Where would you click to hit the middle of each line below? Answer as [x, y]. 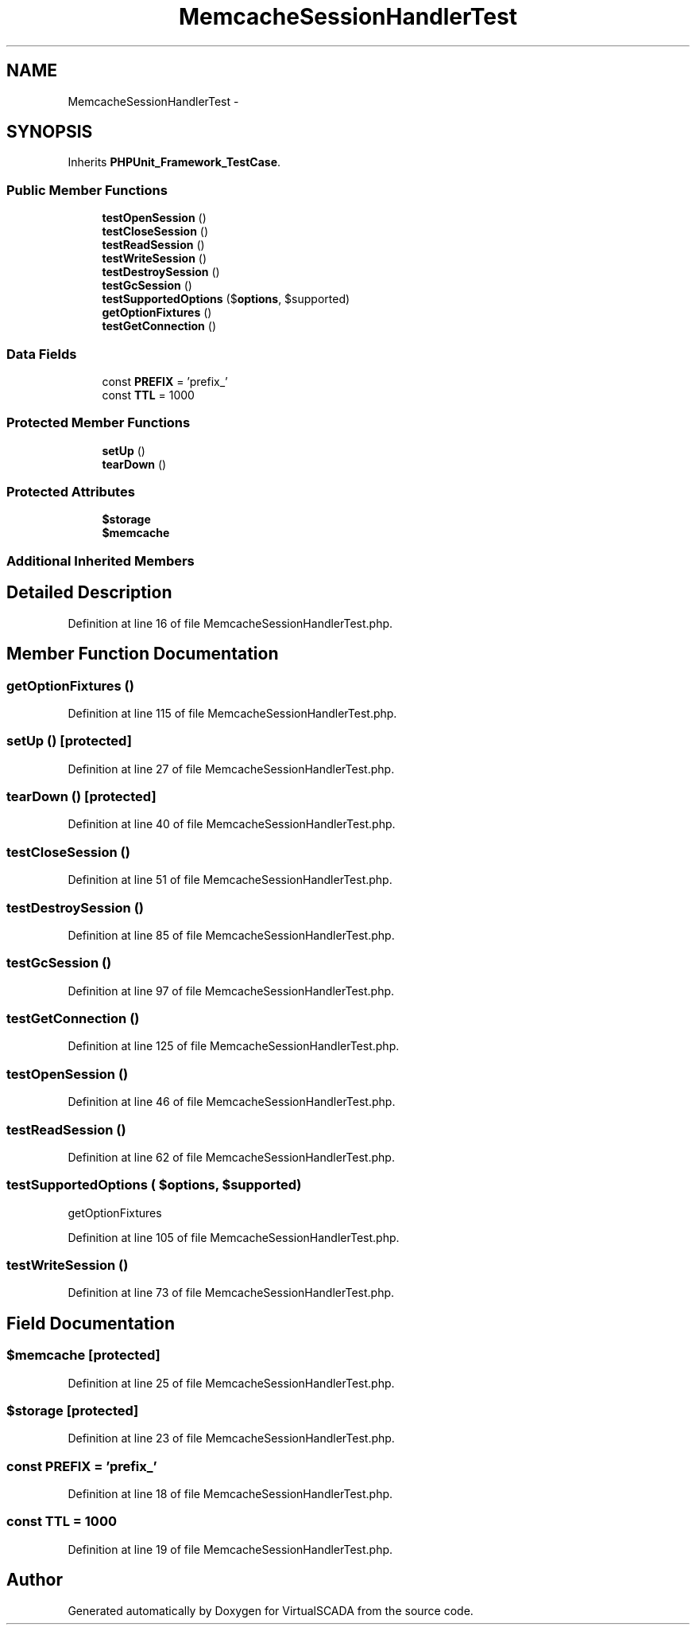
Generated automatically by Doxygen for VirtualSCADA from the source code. [271, 1610]
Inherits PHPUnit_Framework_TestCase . [174, 162]
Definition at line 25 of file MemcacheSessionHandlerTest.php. [231, 1383]
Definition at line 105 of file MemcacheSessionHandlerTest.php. [234, 1237]
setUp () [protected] [69, 741]
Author [35, 1580]
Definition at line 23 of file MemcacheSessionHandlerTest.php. [231, 1438]
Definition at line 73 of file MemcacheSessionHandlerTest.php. [231, 1293]
